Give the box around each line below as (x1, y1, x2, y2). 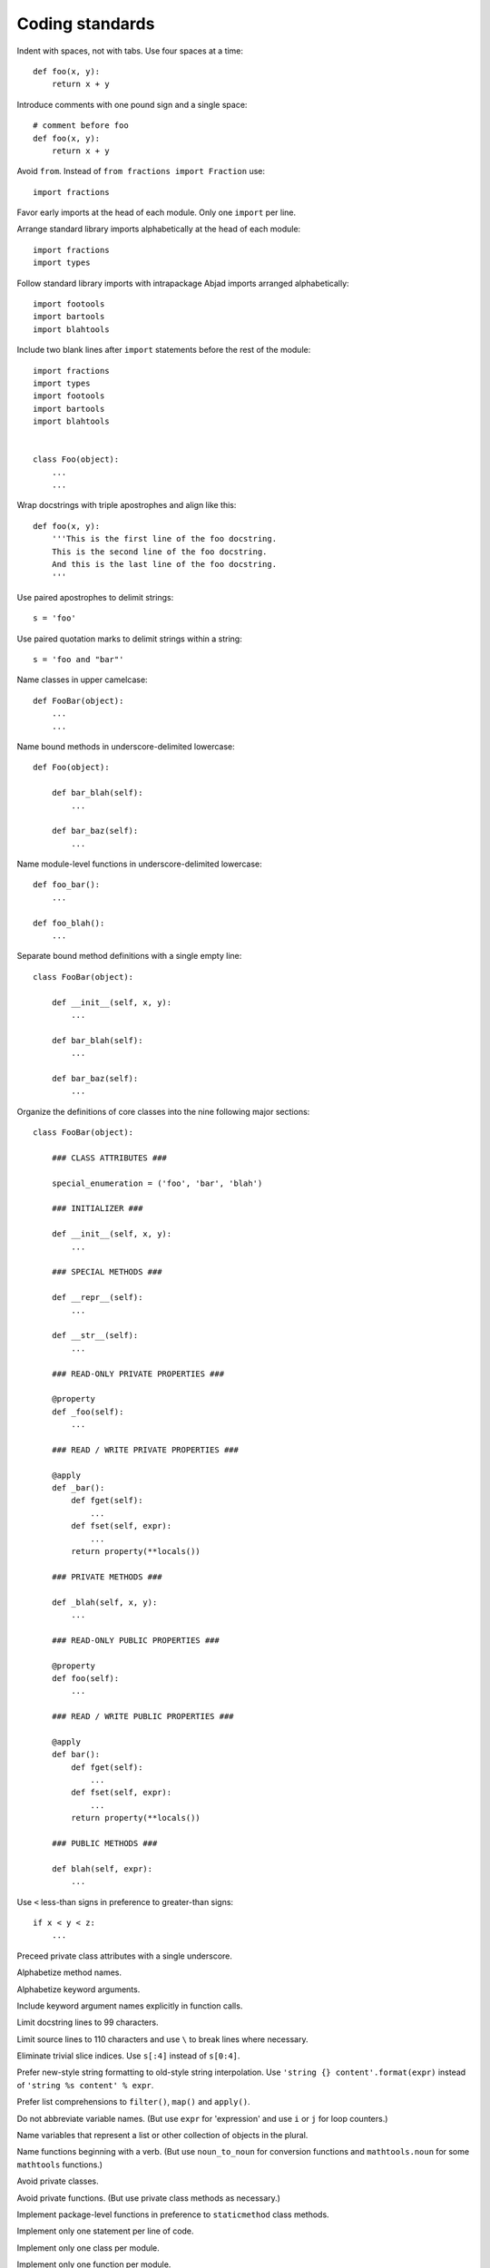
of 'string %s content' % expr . (16, 2079, 154, 2090)
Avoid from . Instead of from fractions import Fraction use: (16, 166, 266, 177)
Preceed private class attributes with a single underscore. (16, 1950, 233, 1961)
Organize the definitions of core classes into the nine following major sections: (16, 1106, 310, 1117)
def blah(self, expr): (51, 1863, 153, 1873)
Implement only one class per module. (16, 2242, 161, 2253)
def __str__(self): (51, 1330, 139, 1341)
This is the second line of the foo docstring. (51, 546, 268, 557)
